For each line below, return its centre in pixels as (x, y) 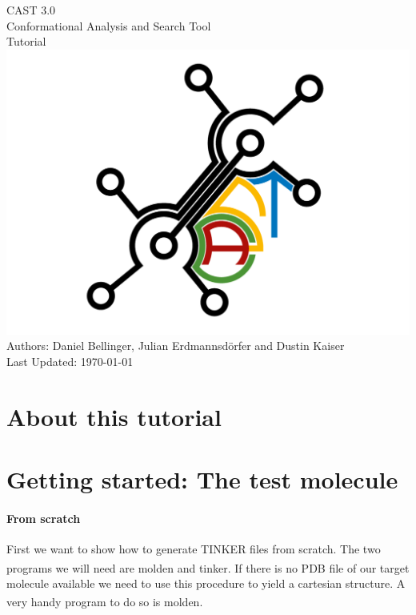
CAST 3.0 (31, 10)
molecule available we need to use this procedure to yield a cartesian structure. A (206, 583)
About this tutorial (114, 416)
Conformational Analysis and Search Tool (109, 25)
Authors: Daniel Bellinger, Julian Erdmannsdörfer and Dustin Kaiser (176, 346)
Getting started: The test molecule (202, 478)
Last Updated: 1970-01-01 (70, 361)
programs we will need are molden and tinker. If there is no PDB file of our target (208, 567)
